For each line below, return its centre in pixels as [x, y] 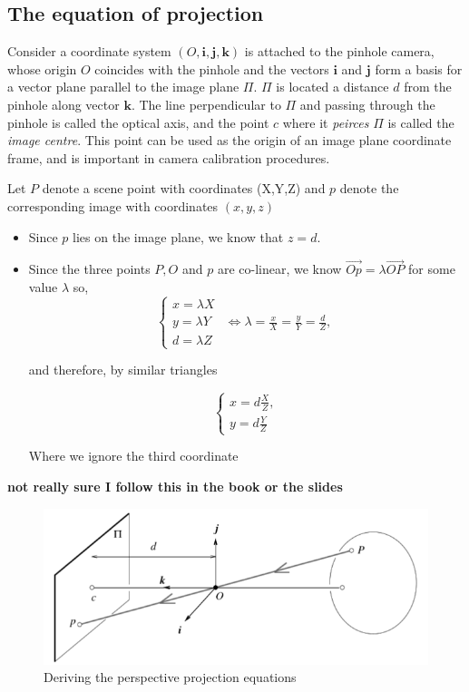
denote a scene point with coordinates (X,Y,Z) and [184, 188]
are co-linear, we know [279, 269]
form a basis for [419, 68]
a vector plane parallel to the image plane [123, 87]
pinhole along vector [64, 104]
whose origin [42, 68]
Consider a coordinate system [89, 51]
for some [432, 269]
